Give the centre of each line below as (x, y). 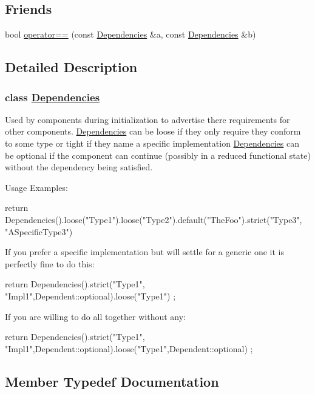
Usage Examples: (36, 187)
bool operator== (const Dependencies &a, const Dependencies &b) (130, 34)
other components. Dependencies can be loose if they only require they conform (153, 131)
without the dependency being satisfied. (79, 167)
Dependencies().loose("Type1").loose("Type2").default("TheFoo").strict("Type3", (154, 219)
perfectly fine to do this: (50, 263)
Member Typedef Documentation (112, 381)
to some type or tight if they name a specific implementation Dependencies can (152, 143)
